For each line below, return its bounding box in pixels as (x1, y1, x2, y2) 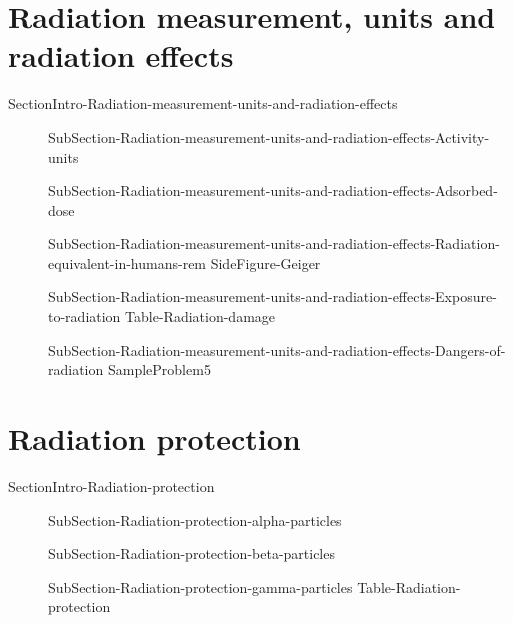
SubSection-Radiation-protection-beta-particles (48, 543, 335, 564)
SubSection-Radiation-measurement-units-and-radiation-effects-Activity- (48, 126, 490, 147)
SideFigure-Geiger (210, 252, 321, 273)
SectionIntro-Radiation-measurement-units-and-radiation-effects (8, 93, 398, 114)
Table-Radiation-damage (125, 306, 276, 327)
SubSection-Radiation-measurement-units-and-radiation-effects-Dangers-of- (48, 339, 506, 360)
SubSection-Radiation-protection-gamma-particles (48, 576, 353, 597)
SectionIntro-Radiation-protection (8, 475, 215, 496)
